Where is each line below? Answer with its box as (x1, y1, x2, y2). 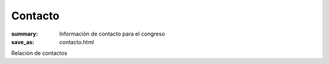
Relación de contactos (11, 50, 68, 57)
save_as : (11, 38, 35, 45)
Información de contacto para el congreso (59, 30, 165, 37)
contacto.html (59, 38, 94, 45)
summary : (11, 30, 38, 37)
